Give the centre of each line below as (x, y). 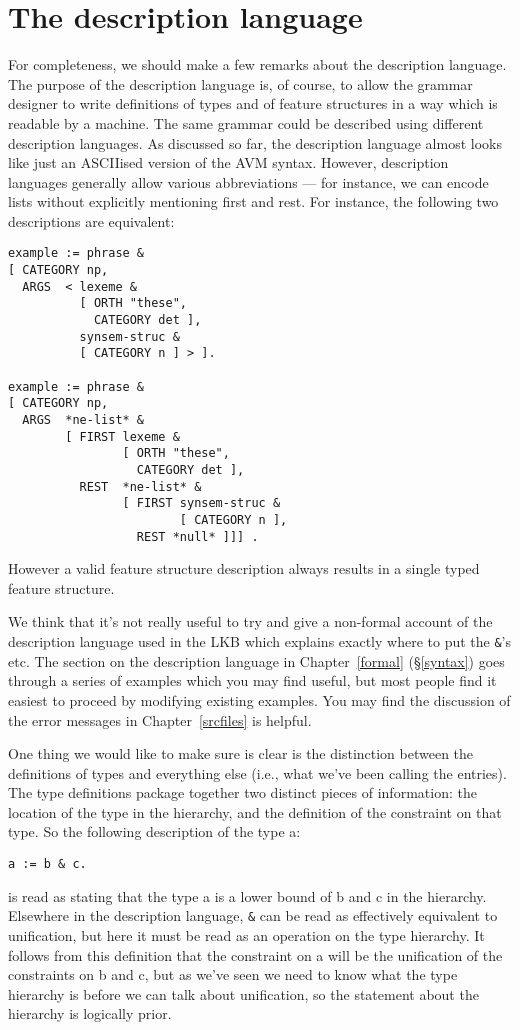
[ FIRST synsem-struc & (201, 503)
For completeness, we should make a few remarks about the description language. (257, 64)
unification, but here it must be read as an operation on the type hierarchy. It (246, 934)
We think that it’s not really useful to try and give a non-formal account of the (250, 621)
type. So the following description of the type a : (154, 831)
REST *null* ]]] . (197, 536)
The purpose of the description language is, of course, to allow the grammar (240, 83)
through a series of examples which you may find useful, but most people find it (252, 680)
